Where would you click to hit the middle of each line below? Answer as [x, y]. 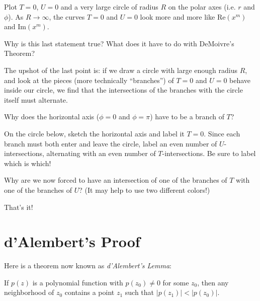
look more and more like [178, 16]
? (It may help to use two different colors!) [145, 190]
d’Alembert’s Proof [72, 241]
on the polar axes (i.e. [202, 7]
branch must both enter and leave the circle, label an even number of [111, 143]
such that [140, 292]
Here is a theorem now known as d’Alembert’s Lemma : [88, 266]
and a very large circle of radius [109, 7]
